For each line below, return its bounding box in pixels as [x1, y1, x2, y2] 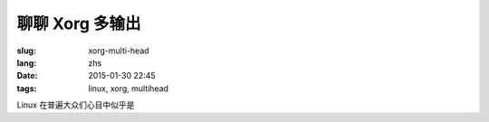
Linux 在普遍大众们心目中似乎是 [16, 99, 135, 110]
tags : [16, 82, 37, 94]
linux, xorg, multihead [88, 82, 169, 94]
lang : [16, 57, 37, 68]
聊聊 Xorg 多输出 [16, 14, 141, 33]
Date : [16, 70, 38, 81]
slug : [16, 45, 36, 56]
